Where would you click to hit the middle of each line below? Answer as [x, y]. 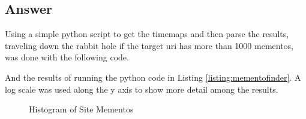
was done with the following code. [67, 57]
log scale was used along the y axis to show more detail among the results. [142, 89]
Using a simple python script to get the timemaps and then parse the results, [147, 34]
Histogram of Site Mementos [81, 109]
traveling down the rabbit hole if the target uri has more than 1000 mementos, [149, 45]
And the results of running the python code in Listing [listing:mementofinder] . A [153, 77]
